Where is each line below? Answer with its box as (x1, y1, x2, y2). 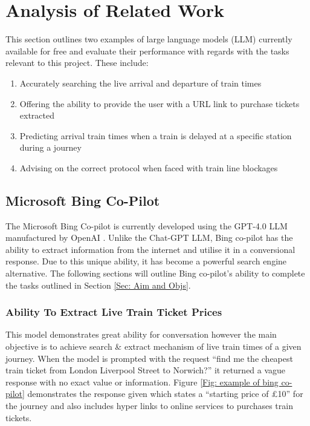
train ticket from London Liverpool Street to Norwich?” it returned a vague (5, 364, 286, 376)
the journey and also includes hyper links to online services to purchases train (5, 399, 293, 412)
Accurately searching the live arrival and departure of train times (19, 76, 262, 89)
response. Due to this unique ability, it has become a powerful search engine (5, 255, 287, 267)
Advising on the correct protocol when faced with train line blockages (19, 161, 278, 174)
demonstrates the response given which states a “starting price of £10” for (27, 387, 303, 400)
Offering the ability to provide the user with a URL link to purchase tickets (19, 97, 300, 110)
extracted (19, 109, 55, 122)
